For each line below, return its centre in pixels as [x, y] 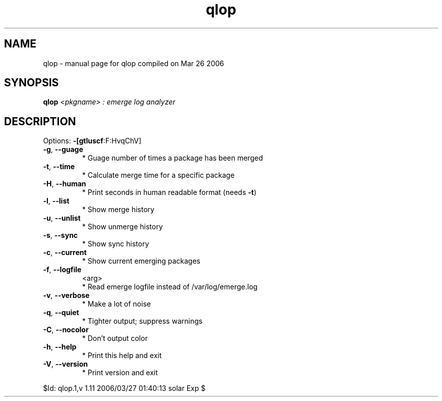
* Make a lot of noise [116, 304]
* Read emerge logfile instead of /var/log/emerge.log [170, 287]
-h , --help [60, 347]
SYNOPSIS [32, 83]
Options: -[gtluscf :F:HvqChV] [92, 141]
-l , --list [56, 201]
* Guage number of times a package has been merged [172, 158]
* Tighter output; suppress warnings [142, 321]
